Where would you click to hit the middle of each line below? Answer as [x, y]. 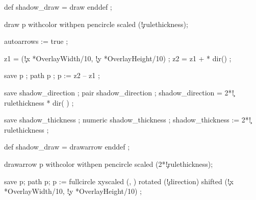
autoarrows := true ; [36, 41]
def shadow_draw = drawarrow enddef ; [67, 147]
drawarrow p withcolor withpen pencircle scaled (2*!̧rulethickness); [109, 164]
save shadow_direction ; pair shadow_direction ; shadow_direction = [113, 92]
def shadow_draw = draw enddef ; [58, 7]
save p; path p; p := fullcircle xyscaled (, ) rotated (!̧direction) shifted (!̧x [119, 181]
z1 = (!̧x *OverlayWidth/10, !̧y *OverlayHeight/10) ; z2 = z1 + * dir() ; [118, 58]
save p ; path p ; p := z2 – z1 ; [52, 75]
